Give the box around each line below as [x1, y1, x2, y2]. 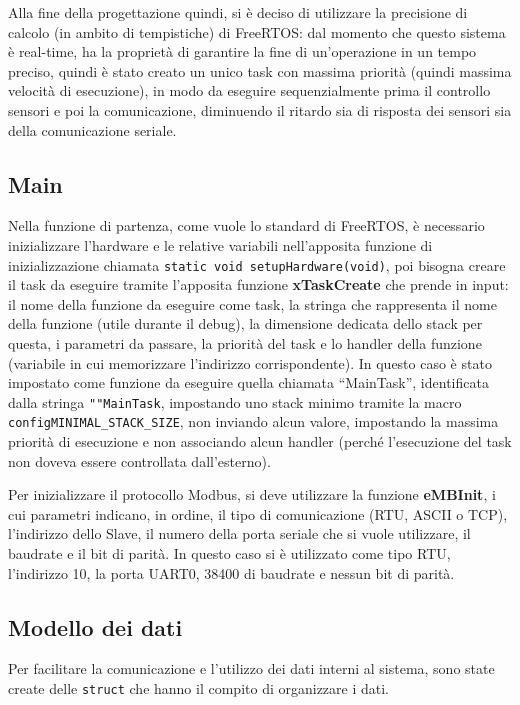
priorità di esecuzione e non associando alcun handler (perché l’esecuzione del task [8, 431, 512, 452]
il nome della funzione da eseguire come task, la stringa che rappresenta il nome [8, 293, 497, 314]
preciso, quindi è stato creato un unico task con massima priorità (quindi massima [8, 60, 512, 81]
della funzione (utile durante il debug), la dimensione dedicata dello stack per [8, 313, 483, 334]
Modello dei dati [8, 611, 183, 642]
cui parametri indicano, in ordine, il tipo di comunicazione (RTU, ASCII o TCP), [8, 503, 508, 524]
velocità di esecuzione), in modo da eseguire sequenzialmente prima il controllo [8, 80, 491, 101]
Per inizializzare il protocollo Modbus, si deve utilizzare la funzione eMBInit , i [8, 484, 496, 505]
